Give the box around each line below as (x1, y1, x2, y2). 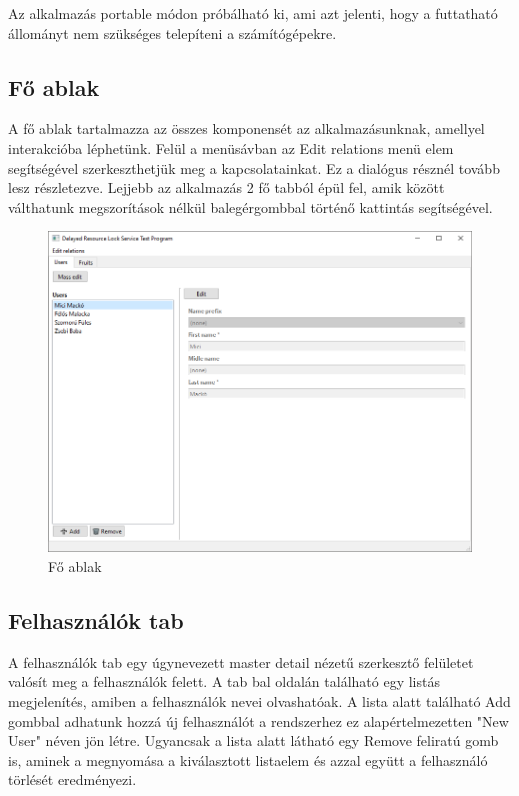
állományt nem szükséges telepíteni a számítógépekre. (8, 22, 337, 43)
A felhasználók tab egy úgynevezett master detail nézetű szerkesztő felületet (8, 651, 474, 672)
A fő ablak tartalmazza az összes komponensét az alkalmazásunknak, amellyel (8, 118, 485, 139)
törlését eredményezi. (8, 769, 137, 790)
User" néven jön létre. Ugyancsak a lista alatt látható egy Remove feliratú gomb (8, 730, 499, 751)
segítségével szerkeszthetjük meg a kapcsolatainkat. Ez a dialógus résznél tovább (8, 157, 500, 178)
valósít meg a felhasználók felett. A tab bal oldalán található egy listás (8, 671, 440, 692)
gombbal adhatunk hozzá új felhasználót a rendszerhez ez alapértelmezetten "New (8, 710, 509, 731)
